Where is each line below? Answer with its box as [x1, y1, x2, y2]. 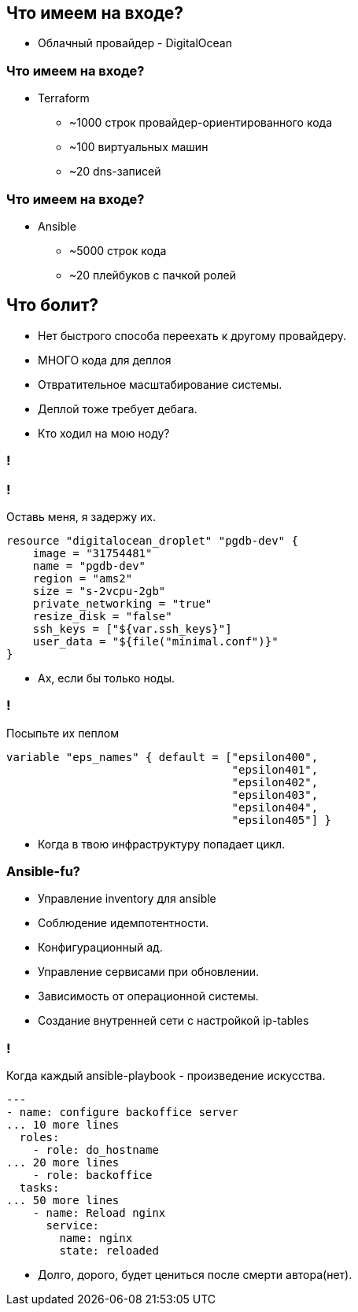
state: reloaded [59, 1244, 159, 1258]
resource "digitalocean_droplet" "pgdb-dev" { [6, 534, 298, 547]
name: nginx [59, 1232, 133, 1245]
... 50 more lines [6, 1194, 120, 1207]
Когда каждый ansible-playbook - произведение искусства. [6, 1069, 326, 1083]
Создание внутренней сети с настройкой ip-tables [38, 1014, 309, 1028]
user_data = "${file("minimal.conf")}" [32, 634, 279, 648]
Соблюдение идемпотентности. [38, 916, 209, 930]
